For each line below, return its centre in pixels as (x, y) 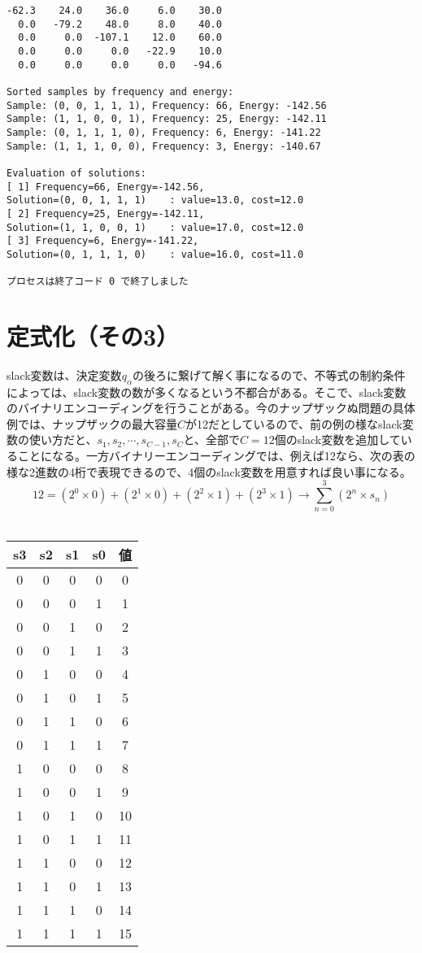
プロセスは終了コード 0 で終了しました (98, 282)
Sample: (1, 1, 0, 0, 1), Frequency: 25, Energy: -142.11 (167, 119)
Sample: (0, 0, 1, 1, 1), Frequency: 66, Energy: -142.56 (167, 105)
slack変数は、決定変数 (64, 374)
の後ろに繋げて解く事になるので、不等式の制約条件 (269, 374)
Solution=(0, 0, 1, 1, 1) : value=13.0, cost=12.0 (155, 200)
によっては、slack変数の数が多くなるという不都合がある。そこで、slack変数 (207, 392)
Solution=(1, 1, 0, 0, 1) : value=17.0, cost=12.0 (155, 227)
